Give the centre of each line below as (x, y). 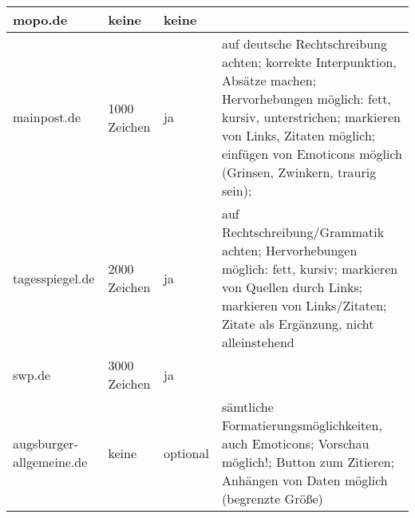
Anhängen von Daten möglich (304, 480)
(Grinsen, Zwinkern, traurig (299, 172)
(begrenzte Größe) (272, 498)
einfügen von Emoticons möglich (312, 154)
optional (186, 453)
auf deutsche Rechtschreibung (304, 43)
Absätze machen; (269, 80)
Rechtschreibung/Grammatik (303, 232)
